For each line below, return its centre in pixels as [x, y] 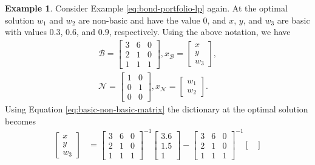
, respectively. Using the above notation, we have [200, 32]
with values [26, 32]
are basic [293, 20]
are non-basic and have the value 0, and [152, 20]
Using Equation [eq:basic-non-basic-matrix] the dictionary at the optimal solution [157, 109]
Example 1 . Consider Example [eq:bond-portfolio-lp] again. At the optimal [146, 8]
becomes [21, 121]
